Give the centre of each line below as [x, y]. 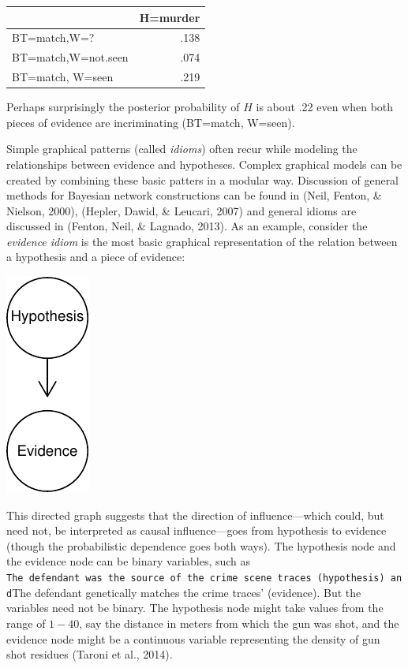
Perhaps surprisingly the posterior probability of [123, 107]
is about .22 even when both [325, 107]
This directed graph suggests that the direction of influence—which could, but [195, 515]
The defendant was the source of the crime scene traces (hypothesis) [196, 578]
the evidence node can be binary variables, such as [129, 561]
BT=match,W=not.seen [70, 57]
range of [26, 623]
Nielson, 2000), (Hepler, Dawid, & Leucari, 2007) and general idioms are [182, 210]
